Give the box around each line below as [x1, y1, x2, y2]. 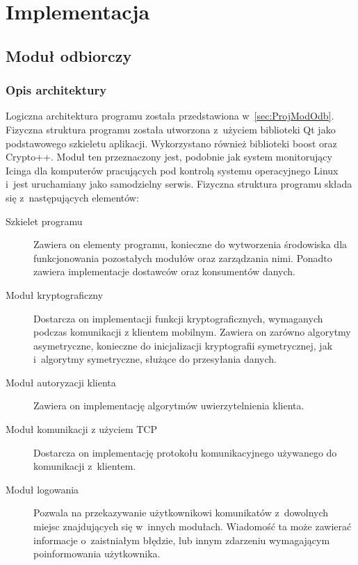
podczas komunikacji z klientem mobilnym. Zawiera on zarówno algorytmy [33, 325, 351, 339]
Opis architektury [6, 81, 107, 99]
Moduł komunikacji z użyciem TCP [6, 422, 158, 436]
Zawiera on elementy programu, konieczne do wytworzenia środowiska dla [33, 237, 348, 252]
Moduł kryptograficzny [6, 287, 104, 302]
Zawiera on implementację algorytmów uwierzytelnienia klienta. [33, 398, 304, 413]
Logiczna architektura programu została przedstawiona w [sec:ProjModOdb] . [6, 108, 334, 123]
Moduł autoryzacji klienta [6, 375, 116, 389]
